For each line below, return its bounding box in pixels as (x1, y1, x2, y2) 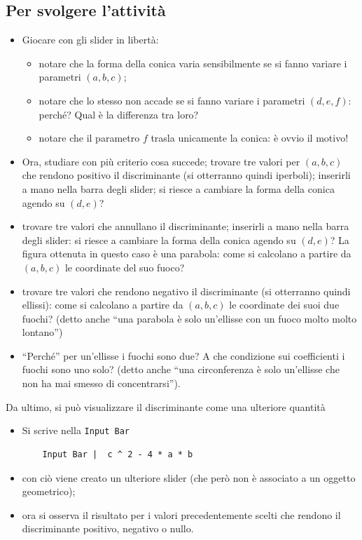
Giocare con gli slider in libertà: (22, 32, 159, 47)
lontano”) (22, 325, 63, 339)
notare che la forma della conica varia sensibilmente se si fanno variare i (39, 55, 347, 70)
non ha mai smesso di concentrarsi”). (22, 376, 181, 391)
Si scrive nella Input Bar (22, 423, 130, 438)
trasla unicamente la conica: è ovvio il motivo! (151, 130, 349, 145)
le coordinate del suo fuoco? (64, 259, 185, 274)
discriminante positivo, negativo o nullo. (22, 521, 194, 536)
